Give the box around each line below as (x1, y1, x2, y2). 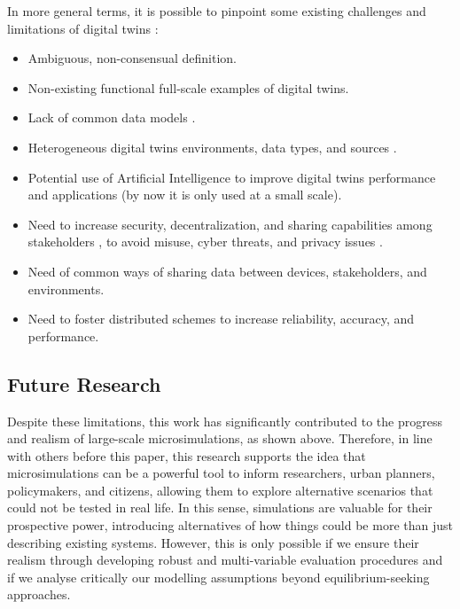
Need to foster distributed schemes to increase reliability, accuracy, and (27, 309, 415, 328)
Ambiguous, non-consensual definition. (27, 49, 237, 67)
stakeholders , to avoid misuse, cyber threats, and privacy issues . (27, 232, 383, 251)
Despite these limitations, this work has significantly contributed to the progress (7, 411, 442, 430)
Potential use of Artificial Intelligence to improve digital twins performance (27, 168, 436, 186)
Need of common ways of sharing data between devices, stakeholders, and (27, 262, 427, 280)
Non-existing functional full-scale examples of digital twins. (27, 78, 349, 97)
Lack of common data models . (27, 108, 196, 127)
